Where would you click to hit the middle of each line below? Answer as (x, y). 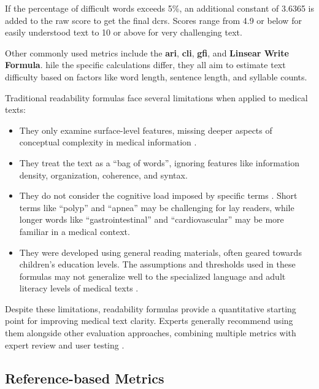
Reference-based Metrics (85, 378)
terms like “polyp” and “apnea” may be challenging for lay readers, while (157, 207)
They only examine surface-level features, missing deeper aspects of (146, 130)
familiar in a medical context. (75, 231)
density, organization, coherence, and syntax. (103, 175)
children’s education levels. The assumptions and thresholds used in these (157, 264)
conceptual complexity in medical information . (108, 142)
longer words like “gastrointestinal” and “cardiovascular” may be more (152, 219)
